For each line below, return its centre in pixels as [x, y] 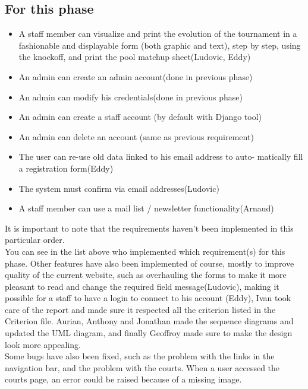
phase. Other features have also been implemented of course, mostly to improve [150, 263]
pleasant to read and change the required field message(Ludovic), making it [142, 286]
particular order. [35, 240]
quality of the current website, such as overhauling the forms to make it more [146, 275]
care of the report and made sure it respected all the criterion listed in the [140, 309]
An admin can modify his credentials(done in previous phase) [131, 97]
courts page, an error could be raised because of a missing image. [123, 379]
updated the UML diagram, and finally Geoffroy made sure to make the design [149, 333]
